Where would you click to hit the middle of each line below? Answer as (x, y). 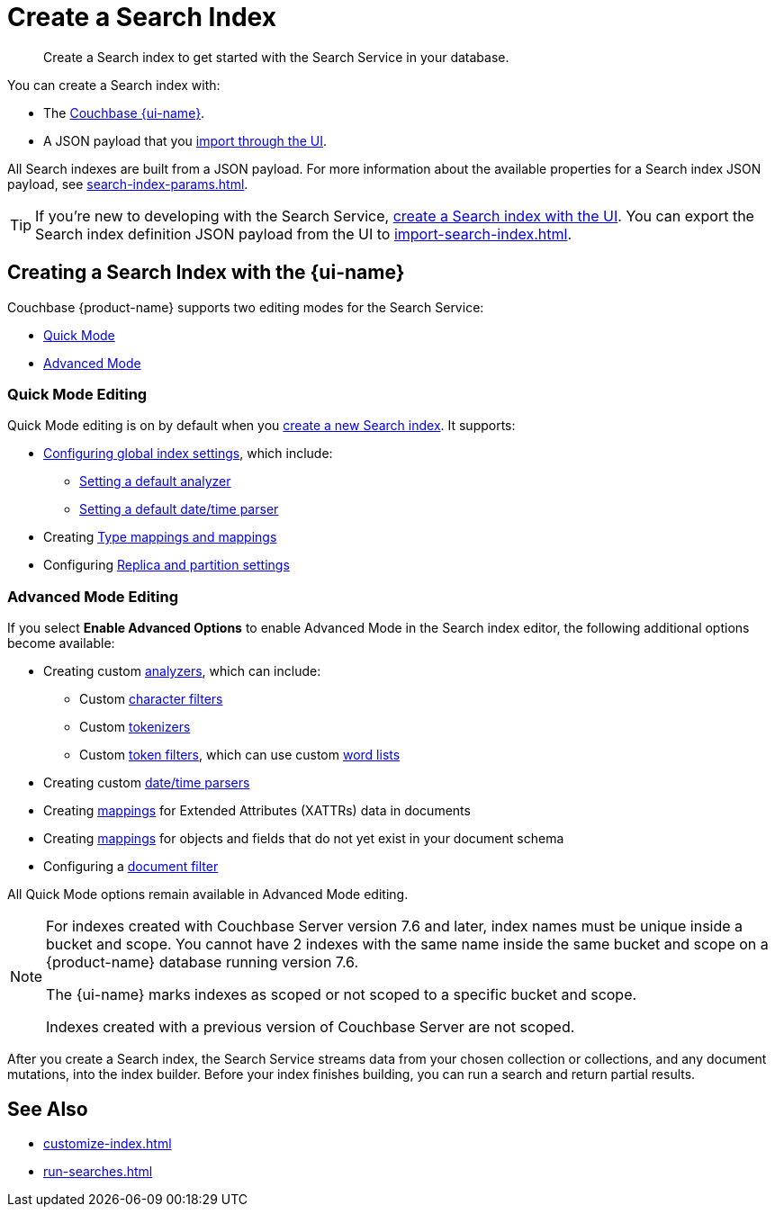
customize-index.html (108, 1143)
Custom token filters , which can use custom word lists (240, 755)
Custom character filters (151, 699)
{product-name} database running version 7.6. (203, 962)
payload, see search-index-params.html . (128, 184)
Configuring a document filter (131, 867)
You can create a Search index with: (114, 85)
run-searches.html (98, 1171)
